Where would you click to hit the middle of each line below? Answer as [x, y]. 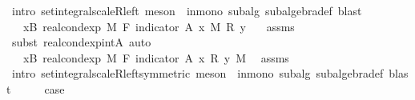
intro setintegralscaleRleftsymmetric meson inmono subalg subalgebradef [197, 73]
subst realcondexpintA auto [81, 42]
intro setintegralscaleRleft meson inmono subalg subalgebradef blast [187, 10]
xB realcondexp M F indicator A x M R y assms [159, 26]
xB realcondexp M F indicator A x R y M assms [156, 57]
